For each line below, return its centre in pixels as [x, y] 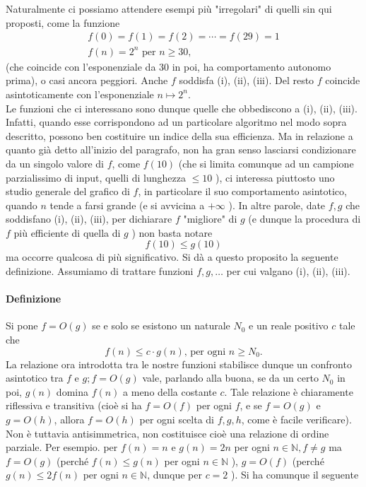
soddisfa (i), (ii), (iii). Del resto [247, 80]
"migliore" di [210, 219]
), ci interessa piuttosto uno [275, 177]
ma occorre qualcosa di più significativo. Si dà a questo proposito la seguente [172, 257]
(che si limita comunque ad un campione [266, 163]
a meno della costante [170, 391]
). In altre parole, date [277, 205]
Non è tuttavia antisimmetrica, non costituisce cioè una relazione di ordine [167, 433]
